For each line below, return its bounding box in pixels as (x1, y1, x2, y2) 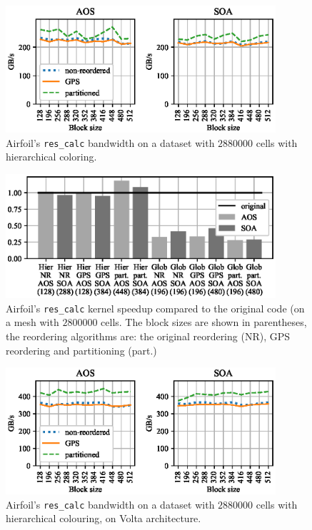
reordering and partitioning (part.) (6, 342, 157, 357)
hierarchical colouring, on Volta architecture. (6, 511, 201, 526)
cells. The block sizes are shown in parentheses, (101, 315, 307, 330)
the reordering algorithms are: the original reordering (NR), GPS (6, 328, 291, 343)
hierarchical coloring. (6, 149, 97, 164)
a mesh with (6, 315, 59, 330)
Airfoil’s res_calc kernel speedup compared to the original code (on (6, 300, 305, 315)
